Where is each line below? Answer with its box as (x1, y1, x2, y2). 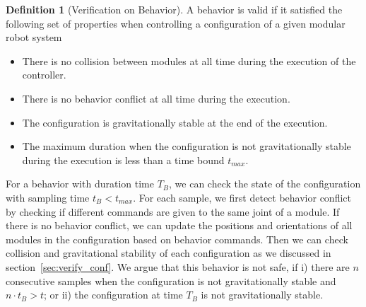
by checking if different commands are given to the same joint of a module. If (6, 204, 340, 219)
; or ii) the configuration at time (43, 287, 183, 302)
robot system (6, 30, 62, 45)
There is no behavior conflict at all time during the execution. (22, 91, 290, 105)
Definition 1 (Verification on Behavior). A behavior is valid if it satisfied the (6, 2, 343, 16)
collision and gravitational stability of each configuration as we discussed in (6, 245, 331, 260)
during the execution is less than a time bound (22, 152, 225, 167)
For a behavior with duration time (6, 176, 154, 191)
